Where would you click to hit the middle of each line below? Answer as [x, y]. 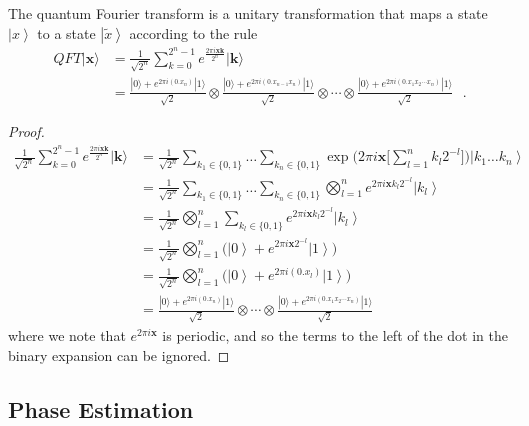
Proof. [26, 131]
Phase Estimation [101, 408]
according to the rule [193, 32]
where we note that [67, 335]
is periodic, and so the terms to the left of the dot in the [335, 335]
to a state [66, 32]
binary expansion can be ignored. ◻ [119, 354]
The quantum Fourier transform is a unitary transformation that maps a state [248, 13]
